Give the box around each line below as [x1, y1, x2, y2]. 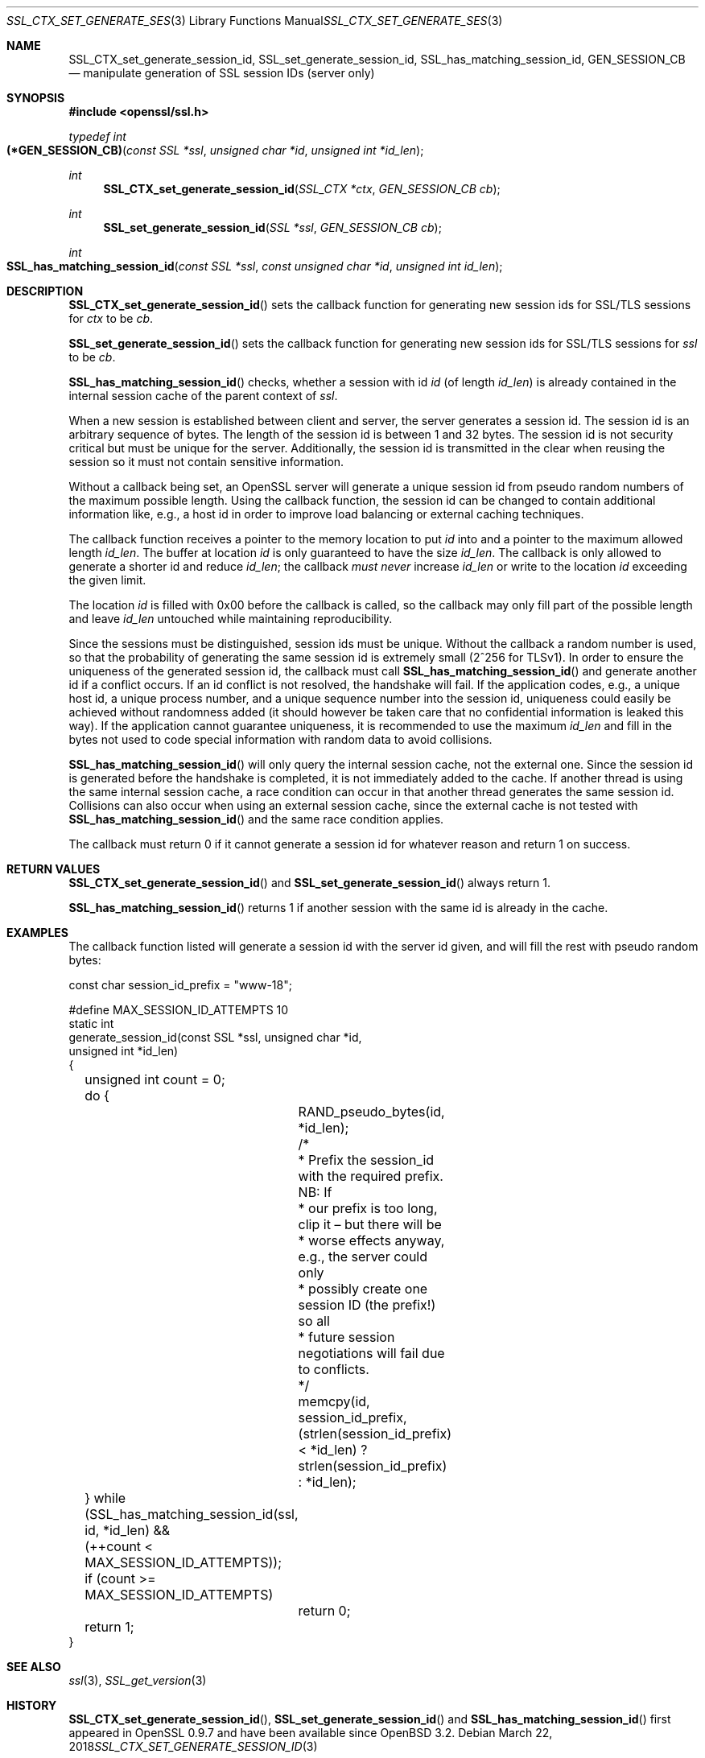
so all [298, 1313, 330, 1329]
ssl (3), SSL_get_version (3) [68, 1673, 207, 1687]
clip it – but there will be [298, 1216, 442, 1232]
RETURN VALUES [6, 862, 101, 876]
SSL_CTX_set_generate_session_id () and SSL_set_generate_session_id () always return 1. [68, 876, 550, 889]
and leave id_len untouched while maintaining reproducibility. [68, 612, 393, 625]
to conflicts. [298, 1361, 369, 1377]
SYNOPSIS [6, 91, 65, 105]
